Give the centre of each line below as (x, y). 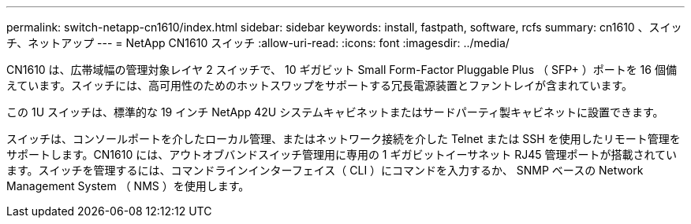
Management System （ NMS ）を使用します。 (128, 186)
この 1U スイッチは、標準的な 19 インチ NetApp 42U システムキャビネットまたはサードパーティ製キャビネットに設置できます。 (335, 112)
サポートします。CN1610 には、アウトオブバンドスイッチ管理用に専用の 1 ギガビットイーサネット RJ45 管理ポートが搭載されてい (342, 154)
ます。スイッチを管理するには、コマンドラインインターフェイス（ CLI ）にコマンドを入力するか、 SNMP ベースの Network (325, 170)
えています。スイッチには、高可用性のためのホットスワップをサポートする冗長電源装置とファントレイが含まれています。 (320, 85)
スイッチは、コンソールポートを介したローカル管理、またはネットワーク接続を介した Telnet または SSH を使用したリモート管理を (344, 139)
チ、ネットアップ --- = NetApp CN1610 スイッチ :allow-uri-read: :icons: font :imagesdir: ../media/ (258, 43)
